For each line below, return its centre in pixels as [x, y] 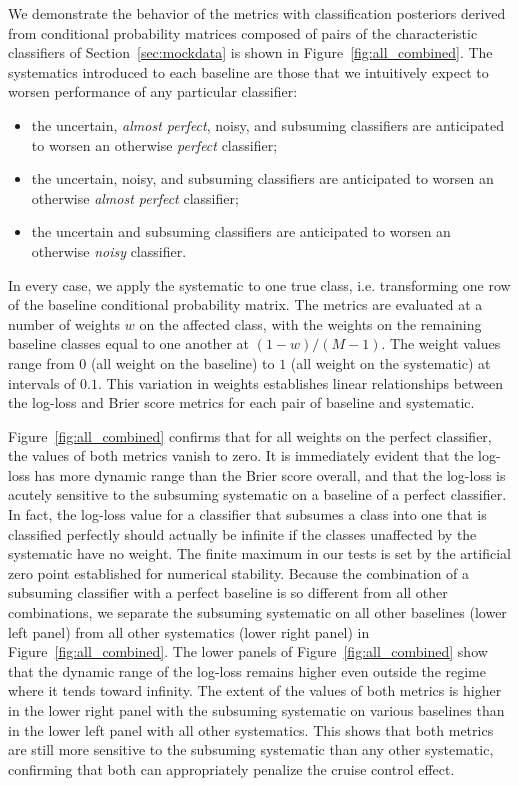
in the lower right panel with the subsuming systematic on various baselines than [256, 710]
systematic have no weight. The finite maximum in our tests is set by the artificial [259, 553]
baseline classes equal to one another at [129, 343]
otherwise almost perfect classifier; [135, 197]
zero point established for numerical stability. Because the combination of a [239, 572]
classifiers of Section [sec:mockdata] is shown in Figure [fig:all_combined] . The [250, 52]
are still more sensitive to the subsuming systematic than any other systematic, [251, 749]
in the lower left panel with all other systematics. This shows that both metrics [251, 729]
